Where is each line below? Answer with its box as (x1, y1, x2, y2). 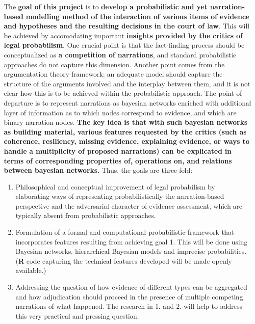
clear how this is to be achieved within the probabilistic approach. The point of (4, 88, 242, 98)
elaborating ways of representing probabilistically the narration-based (15, 191, 224, 201)
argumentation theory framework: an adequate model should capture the (4, 69, 223, 79)
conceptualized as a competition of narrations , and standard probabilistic (4, 49, 236, 59)
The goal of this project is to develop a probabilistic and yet (4, 1, 207, 11)
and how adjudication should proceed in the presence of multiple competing (15, 291, 243, 301)
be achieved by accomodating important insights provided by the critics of (4, 30, 243, 40)
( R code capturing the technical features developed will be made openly (15, 255, 232, 266)
